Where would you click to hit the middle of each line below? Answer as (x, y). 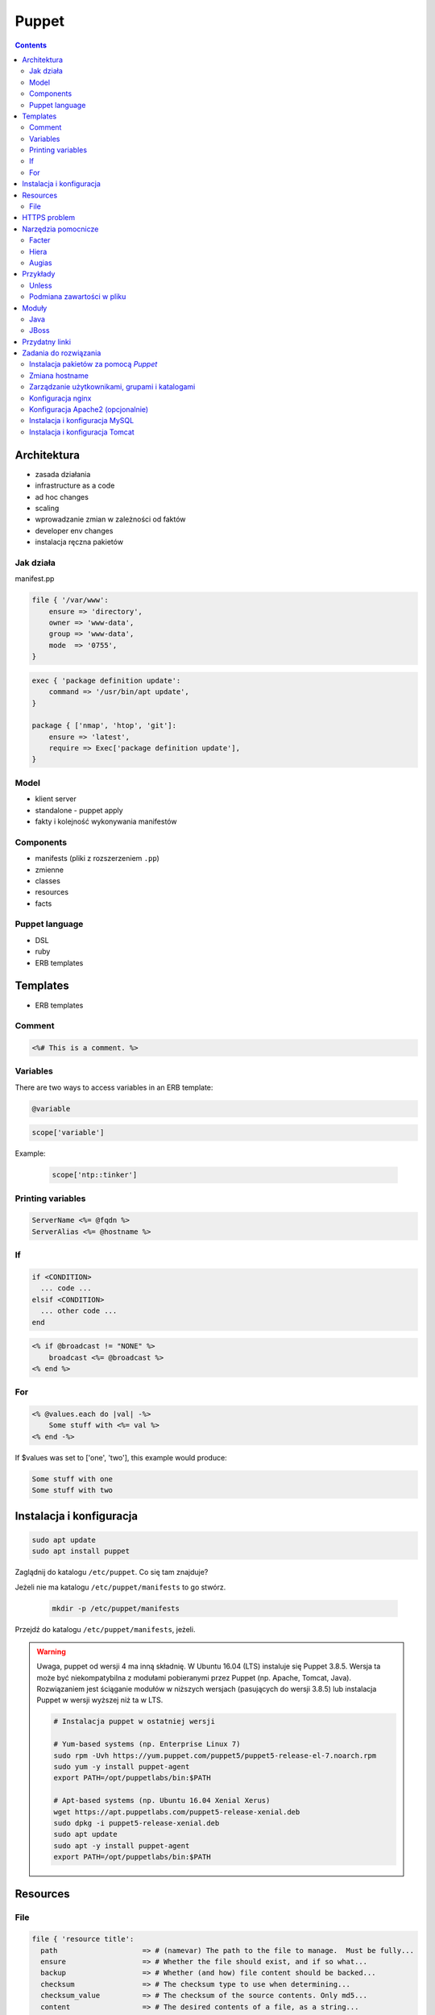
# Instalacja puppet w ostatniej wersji (134, 1722)
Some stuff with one (72, 1479)
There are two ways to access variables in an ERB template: (114, 1087)
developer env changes (74, 530)
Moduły (35, 308)
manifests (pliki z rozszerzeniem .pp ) (97, 858)
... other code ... (79, 1311)
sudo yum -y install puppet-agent (122, 1767)
